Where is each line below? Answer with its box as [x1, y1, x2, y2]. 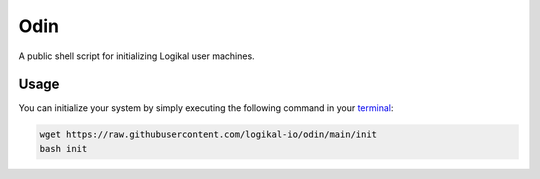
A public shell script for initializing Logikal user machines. [18, 50, 255, 62]
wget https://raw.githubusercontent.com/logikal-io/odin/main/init [39, 129, 378, 140]
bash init [39, 143, 88, 154]
